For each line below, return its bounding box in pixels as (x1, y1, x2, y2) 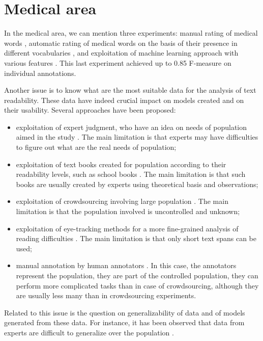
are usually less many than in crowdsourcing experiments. (16, 290, 196, 301)
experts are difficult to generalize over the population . (4, 327, 174, 337)
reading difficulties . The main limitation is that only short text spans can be (16, 233, 256, 244)
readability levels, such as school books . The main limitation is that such (16, 169, 246, 179)
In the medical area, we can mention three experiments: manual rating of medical (4, 28, 258, 38)
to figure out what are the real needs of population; (16, 142, 177, 152)
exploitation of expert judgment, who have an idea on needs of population (16, 121, 247, 132)
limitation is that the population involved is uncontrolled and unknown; (16, 206, 240, 217)
